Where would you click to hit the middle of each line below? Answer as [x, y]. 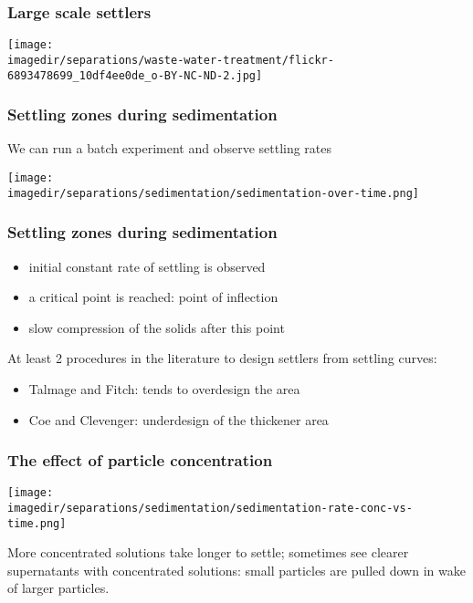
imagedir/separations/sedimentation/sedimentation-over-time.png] [214, 193]
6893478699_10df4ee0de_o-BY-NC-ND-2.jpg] [135, 75]
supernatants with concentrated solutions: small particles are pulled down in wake [236, 570]
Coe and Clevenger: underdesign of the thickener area [179, 419]
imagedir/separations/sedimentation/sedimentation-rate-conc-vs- [210, 508]
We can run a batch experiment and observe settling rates [170, 148]
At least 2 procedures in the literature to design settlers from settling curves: [222, 358]
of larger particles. [58, 588]
